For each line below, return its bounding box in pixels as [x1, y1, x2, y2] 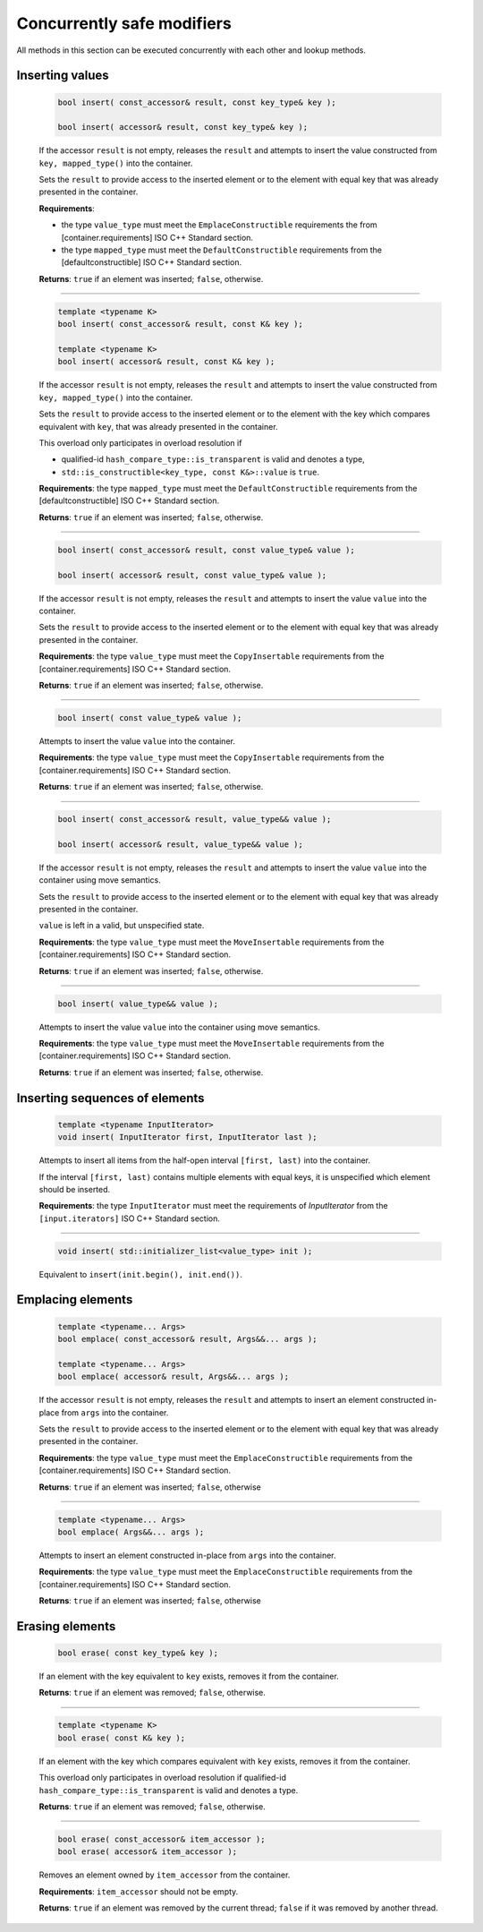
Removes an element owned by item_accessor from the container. [38, 1869, 291, 1880]
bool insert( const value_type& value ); [57, 713, 242, 722]
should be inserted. [38, 1184, 111, 1194]
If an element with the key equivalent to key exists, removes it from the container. [38, 1671, 339, 1682]
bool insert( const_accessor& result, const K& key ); [57, 319, 303, 329]
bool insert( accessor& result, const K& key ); [57, 356, 275, 367]
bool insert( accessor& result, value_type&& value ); [57, 839, 303, 850]
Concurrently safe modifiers [16, 13, 232, 33]
